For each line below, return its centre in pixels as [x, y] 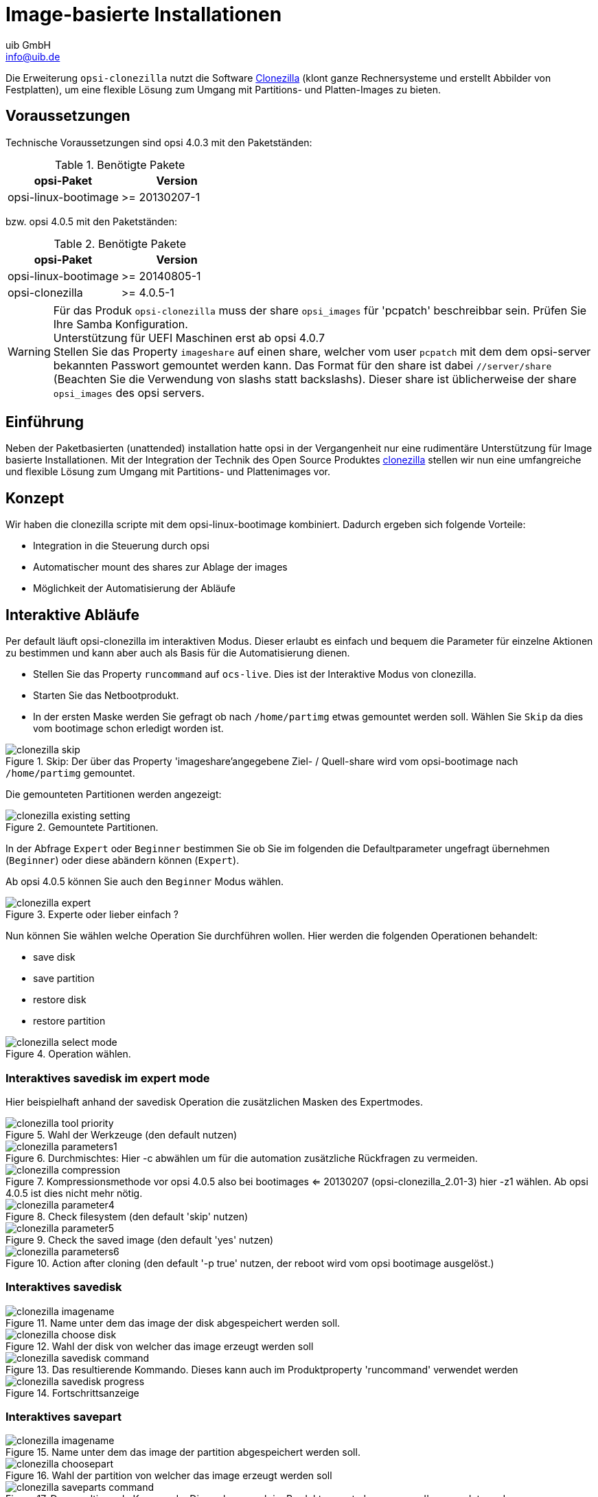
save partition [64, 979]
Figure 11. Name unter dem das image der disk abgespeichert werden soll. [173, 1323]
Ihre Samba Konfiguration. [120, 324]
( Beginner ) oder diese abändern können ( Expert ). [123, 860]
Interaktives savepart [64, 1417]
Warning [29, 351]
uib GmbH [28, 45]
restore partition [69, 1021]
